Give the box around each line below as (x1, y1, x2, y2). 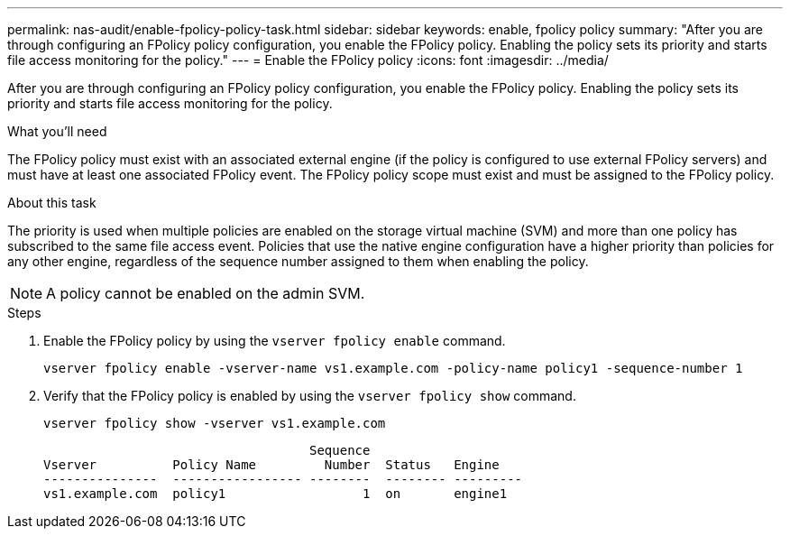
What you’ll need (7, 124, 107, 139)
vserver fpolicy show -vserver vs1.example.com (43, 416, 386, 430)
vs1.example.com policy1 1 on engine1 (43, 486, 508, 501)
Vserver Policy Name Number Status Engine (43, 457, 500, 472)
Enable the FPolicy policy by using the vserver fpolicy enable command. (43, 333, 506, 348)
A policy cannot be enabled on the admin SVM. (46, 284, 365, 302)
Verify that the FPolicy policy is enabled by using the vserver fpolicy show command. (43, 388, 576, 403)
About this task (7, 195, 96, 210)
